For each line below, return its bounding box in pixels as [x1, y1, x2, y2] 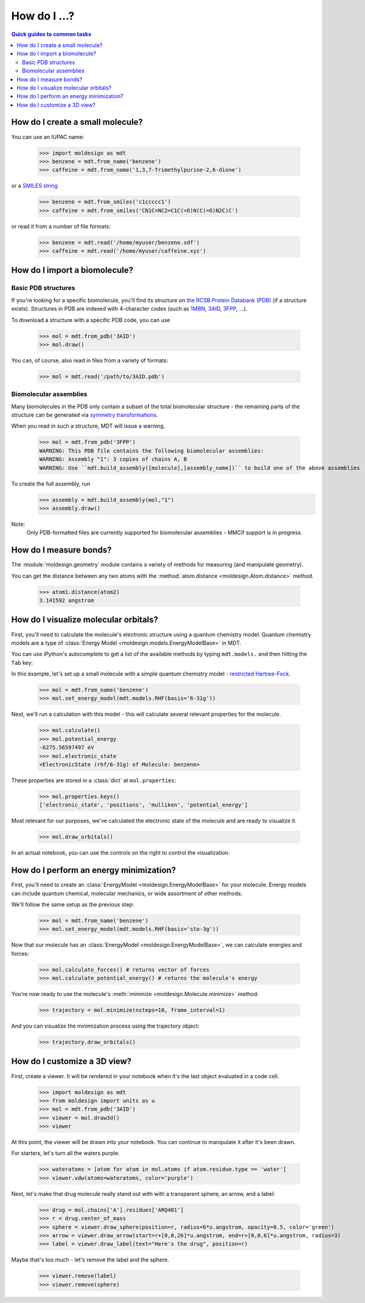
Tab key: [11, 659, 33, 666]
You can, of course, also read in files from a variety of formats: [11, 356, 169, 364]
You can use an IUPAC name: [11, 133, 85, 140]
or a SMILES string [11, 182, 58, 189]
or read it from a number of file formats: [11, 222, 111, 230]
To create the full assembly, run [11, 480, 91, 487]
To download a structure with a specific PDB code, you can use [11, 316, 170, 323]
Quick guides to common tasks [11, 30, 91, 38]
